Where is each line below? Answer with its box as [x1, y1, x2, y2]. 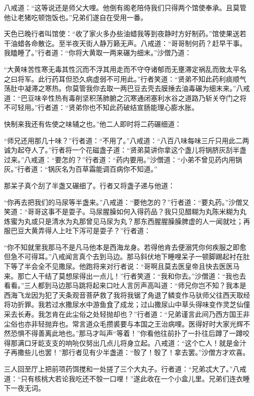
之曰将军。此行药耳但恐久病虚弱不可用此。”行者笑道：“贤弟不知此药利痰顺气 [4, 73, 247, 84]
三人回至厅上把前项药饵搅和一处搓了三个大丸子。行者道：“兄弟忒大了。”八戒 [4, 364, 247, 374]
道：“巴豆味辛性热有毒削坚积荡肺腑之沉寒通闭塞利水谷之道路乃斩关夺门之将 [4, 92, 247, 103]
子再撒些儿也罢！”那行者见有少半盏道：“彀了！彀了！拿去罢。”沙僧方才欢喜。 [4, 347, 250, 357]
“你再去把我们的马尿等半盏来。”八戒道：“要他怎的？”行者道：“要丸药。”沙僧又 [4, 197, 249, 207]
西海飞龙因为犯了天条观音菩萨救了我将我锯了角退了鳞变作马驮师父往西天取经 [4, 289, 250, 300]
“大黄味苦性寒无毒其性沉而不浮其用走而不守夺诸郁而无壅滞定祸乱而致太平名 [4, 64, 247, 74]
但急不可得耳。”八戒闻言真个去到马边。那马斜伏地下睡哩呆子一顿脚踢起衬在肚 [4, 251, 250, 262]
